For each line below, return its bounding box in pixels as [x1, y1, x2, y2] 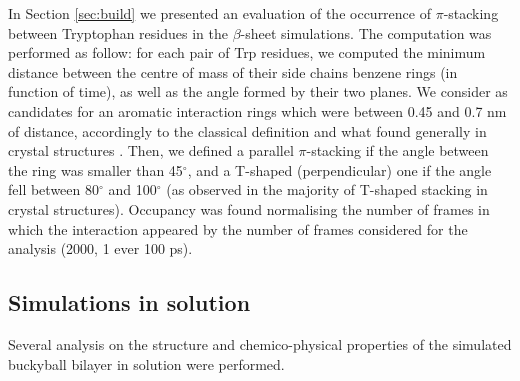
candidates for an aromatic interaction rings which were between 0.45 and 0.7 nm [8, 100, 507, 121]
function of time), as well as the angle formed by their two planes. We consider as [8, 81, 508, 102]
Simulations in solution [8, 287, 251, 318]
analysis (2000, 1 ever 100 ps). [8, 238, 193, 259]
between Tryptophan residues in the [8, 22, 228, 43]
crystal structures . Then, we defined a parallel [8, 140, 294, 161]
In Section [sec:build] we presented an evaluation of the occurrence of [8, 3, 431, 23]
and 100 [108, 179, 157, 200]
